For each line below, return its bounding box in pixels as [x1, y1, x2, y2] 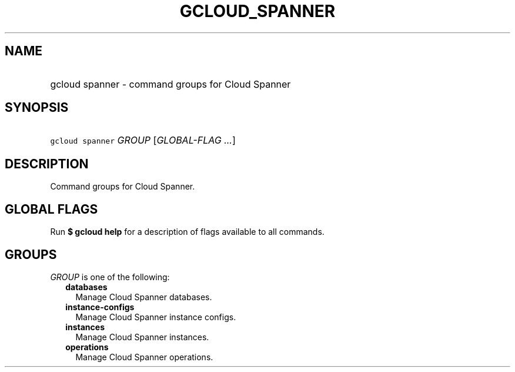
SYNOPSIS [5, 100, 69, 115]
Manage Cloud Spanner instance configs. [75, 311, 236, 322]
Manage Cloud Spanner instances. [75, 331, 209, 342]
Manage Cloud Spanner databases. [75, 291, 212, 302]
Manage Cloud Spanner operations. [75, 351, 213, 362]
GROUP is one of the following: [50, 271, 170, 282]
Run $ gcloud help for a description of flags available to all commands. [50, 227, 325, 237]
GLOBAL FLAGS [5, 201, 98, 217]
